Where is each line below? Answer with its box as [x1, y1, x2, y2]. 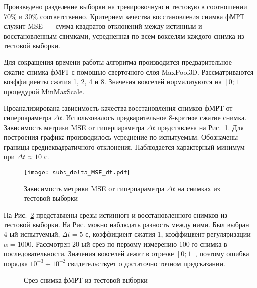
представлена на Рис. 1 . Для [157, 122, 244, 132]
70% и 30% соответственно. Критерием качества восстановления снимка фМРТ [4, 11, 245, 21]
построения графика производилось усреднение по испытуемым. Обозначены [4, 132, 238, 142]
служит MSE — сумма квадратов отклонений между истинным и [4, 21, 202, 31]
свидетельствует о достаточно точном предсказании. [67, 258, 225, 268]
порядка [4, 258, 28, 268]
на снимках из [177, 183, 220, 193]
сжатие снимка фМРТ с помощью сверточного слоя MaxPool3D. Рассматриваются [4, 66, 254, 77]
